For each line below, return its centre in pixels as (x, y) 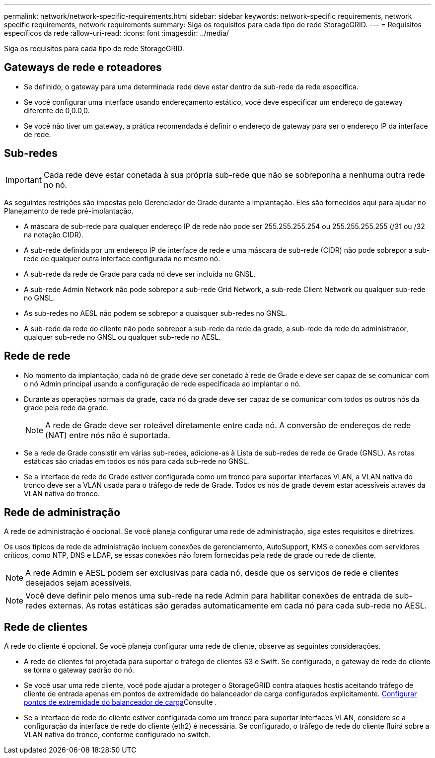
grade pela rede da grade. (67, 407)
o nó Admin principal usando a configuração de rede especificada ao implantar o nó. (162, 383)
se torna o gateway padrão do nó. (79, 670)
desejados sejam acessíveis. (79, 583)
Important (24, 180)
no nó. (55, 185)
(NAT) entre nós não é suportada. (108, 435)
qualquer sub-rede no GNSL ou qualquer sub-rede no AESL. (122, 337)
